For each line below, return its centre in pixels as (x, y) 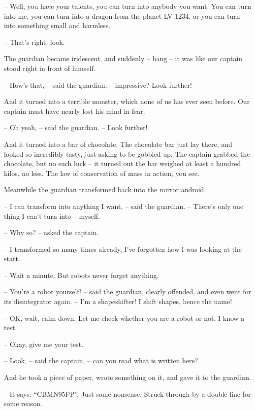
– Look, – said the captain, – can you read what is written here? (101, 360)
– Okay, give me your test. (44, 344)
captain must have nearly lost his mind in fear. (75, 111)
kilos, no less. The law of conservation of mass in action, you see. (102, 173)
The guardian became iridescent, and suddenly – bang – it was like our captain (123, 58)
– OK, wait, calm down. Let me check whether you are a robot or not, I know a (124, 318)
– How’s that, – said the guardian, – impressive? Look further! (98, 85)
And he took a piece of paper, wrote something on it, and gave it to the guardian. (127, 377)
